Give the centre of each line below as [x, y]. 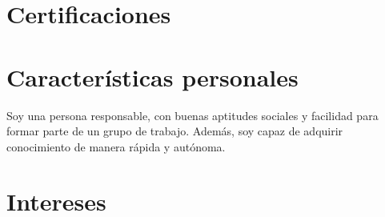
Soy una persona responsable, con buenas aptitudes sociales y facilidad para [192, 115]
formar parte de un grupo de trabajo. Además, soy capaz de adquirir [175, 131]
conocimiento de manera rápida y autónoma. [116, 146]
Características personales [152, 76]
